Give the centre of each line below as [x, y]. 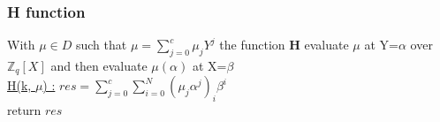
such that [101, 45]
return [24, 110]
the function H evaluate [284, 45]
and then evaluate [99, 66]
